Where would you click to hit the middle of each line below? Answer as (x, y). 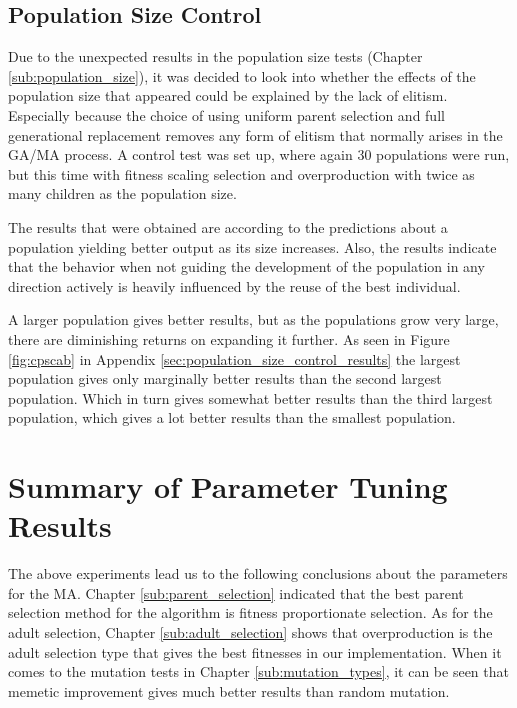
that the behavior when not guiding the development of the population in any (246, 266)
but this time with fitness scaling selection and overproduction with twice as (241, 173)
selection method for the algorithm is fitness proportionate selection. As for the (250, 612)
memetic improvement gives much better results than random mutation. (229, 690)
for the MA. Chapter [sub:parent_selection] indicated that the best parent (236, 592)
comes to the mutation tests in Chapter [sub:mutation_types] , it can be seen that (258, 671)
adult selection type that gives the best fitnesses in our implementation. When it (255, 651)
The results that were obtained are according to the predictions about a (228, 226)
